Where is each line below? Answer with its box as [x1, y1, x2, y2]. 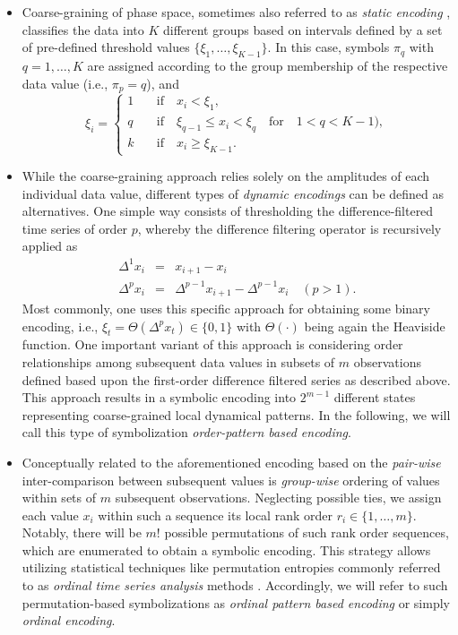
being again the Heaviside [304, 316, 445, 335]
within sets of [22, 488, 97, 507]
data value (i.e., [22, 73, 108, 92]
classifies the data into [22, 20, 144, 39]
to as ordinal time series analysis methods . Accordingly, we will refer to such [22, 576, 448, 595]
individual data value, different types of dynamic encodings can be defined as [22, 184, 445, 202]
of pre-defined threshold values [22, 38, 190, 56]
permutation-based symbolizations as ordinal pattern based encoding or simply [22, 593, 450, 612]
